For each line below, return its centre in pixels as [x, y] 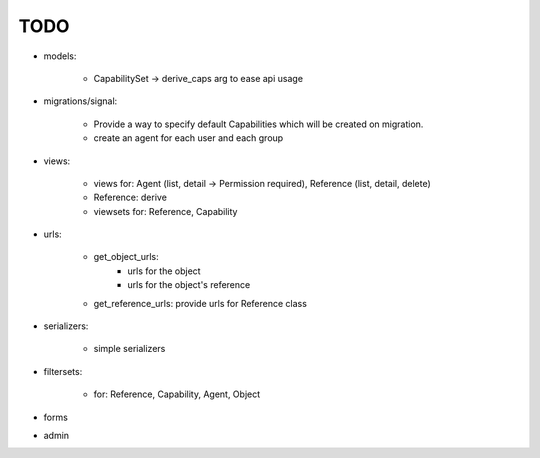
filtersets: [63, 371]
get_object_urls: [126, 257]
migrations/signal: [80, 101]
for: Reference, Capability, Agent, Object [177, 394]
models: [60, 56]
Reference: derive [130, 197]
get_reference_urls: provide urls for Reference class [200, 303]
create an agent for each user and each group [188, 138]
